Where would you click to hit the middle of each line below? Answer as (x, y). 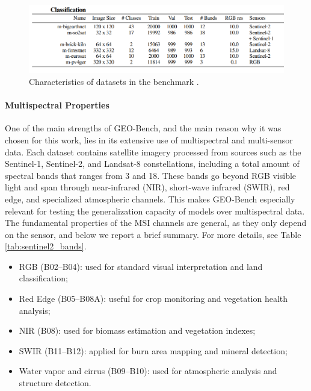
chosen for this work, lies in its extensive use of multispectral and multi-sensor (149, 139)
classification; (43, 278)
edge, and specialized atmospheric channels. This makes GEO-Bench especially (150, 199)
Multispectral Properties (57, 105)
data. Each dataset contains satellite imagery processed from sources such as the (153, 152)
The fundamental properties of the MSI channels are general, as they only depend (156, 223)
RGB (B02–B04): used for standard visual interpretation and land (141, 266)
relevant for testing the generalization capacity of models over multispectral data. (155, 211)
